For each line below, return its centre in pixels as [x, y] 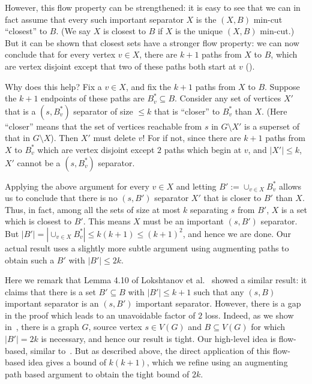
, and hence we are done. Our [237, 233]
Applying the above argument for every [77, 186]
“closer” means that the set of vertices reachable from [103, 126]
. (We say [73, 31]
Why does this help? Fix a [53, 86]
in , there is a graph [42, 327]
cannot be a [39, 162]
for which [268, 327]
